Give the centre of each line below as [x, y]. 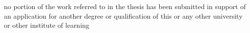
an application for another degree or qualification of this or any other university [123, 16]
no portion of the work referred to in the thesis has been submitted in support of [125, 6]
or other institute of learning [47, 25]
